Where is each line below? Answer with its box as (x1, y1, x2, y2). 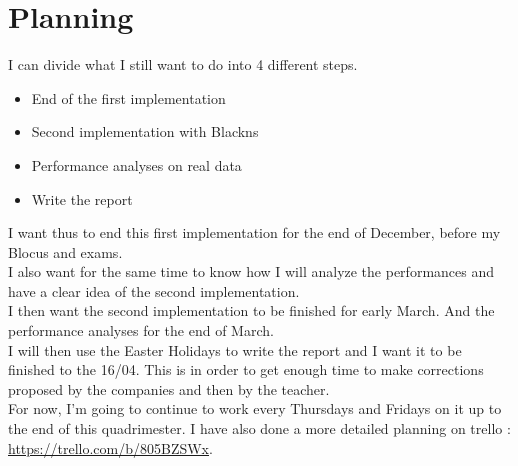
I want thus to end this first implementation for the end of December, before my (8, 222, 501, 243)
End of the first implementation (31, 87, 226, 108)
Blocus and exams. (8, 241, 123, 262)
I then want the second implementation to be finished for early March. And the (8, 300, 495, 321)
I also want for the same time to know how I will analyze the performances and (8, 261, 495, 282)
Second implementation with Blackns (31, 121, 259, 142)
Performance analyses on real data (31, 154, 242, 175)
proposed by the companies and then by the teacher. (8, 378, 330, 399)
